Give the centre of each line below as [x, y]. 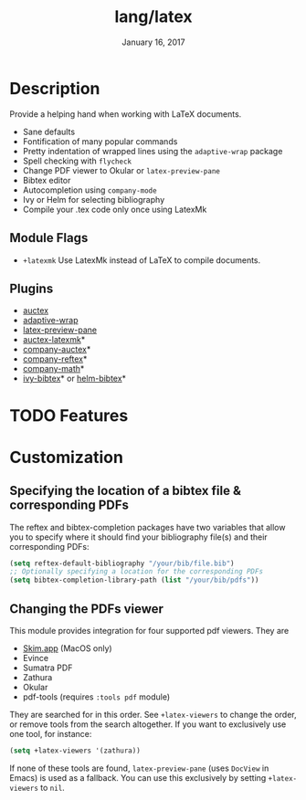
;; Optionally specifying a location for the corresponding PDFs [136, 572]
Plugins [32, 288]
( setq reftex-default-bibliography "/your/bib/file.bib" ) [122, 563]
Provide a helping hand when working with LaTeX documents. [126, 114]
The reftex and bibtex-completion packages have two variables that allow [148, 527]
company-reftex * [55, 359]
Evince [35, 658]
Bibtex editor [47, 180]
